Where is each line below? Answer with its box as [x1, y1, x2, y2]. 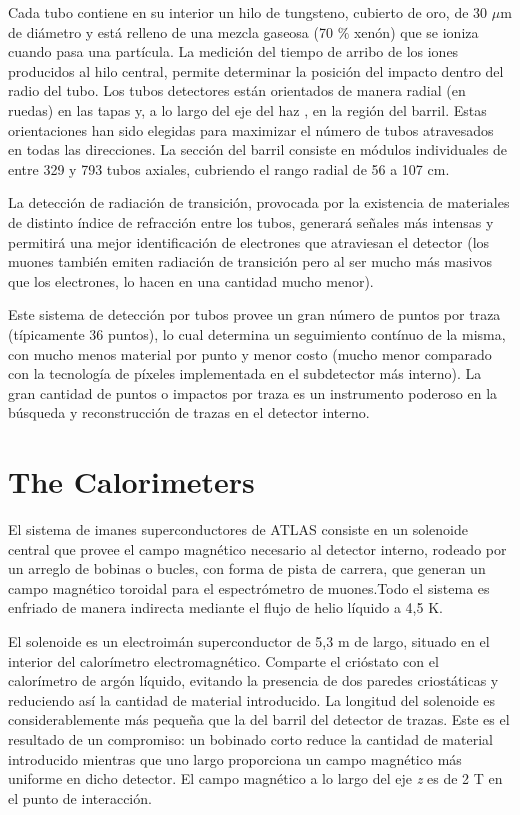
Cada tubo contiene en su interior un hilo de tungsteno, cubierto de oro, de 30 [8, 2, 488, 22]
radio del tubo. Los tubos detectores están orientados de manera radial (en [8, 80, 466, 101]
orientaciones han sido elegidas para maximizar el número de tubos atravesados [8, 119, 494, 140]
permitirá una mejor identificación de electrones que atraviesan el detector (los [8, 231, 490, 252]
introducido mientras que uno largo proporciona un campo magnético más [8, 748, 462, 769]
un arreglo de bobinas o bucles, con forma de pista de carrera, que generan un [8, 558, 486, 579]
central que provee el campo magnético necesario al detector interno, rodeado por [8, 538, 507, 559]
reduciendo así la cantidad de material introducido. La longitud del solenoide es [8, 689, 496, 710]
